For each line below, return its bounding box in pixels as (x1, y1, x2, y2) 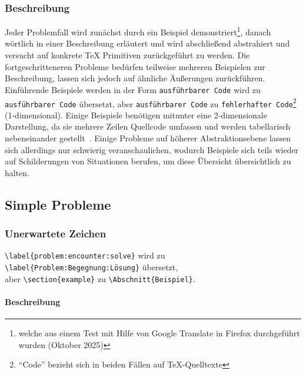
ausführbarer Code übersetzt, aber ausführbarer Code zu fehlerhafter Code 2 (5, 95, 297, 110)
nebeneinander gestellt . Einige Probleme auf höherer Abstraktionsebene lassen (5, 132, 291, 144)
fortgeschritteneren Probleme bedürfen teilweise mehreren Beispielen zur (5, 60, 265, 72)
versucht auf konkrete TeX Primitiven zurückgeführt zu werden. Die (5, 49, 250, 61)
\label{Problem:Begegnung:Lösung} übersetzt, (5, 261, 178, 273)
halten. (5, 166, 30, 178)
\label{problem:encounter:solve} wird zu (5, 249, 165, 262)
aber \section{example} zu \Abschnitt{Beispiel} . (5, 272, 195, 284)
